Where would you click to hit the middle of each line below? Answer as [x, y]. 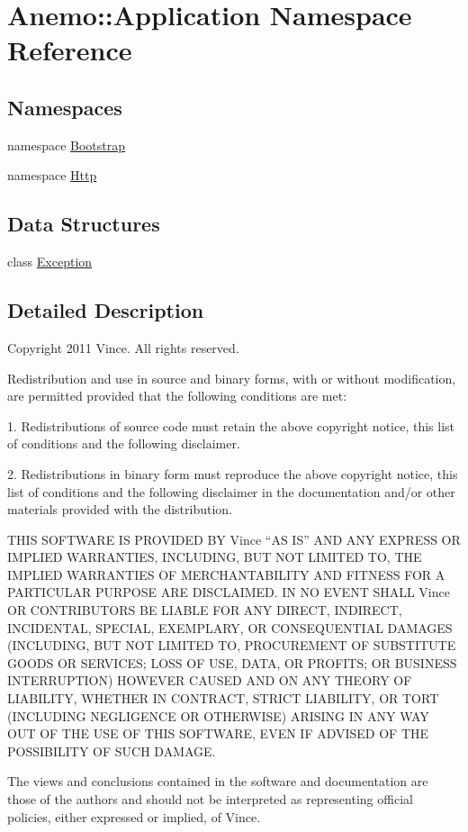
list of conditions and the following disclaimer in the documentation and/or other [231, 491]
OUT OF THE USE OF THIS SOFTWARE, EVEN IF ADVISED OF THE [218, 733]
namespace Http [52, 175]
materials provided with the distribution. [120, 509]
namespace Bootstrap [67, 145]
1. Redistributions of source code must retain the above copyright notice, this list [231, 425]
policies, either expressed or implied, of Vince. [134, 816]
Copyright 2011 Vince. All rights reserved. [123, 347]
